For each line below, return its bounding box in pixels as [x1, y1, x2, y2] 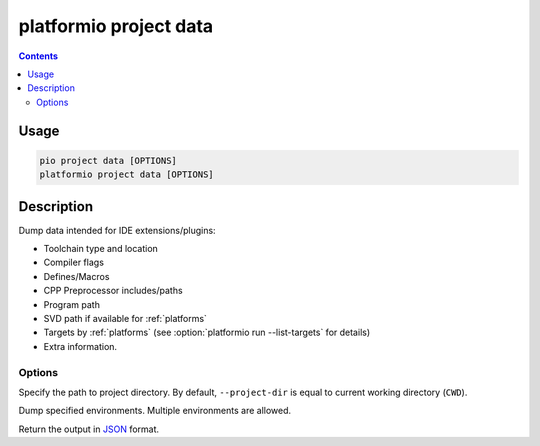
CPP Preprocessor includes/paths [43, 285, 184, 297]
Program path [43, 298, 100, 310]
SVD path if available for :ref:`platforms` [43, 312, 207, 324]
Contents [18, 50, 59, 62]
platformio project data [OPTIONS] [39, 169, 214, 180]
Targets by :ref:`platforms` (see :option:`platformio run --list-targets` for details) [43, 326, 371, 339]
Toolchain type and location [43, 243, 159, 254]
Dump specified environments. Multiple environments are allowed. [18, 405, 292, 417]
